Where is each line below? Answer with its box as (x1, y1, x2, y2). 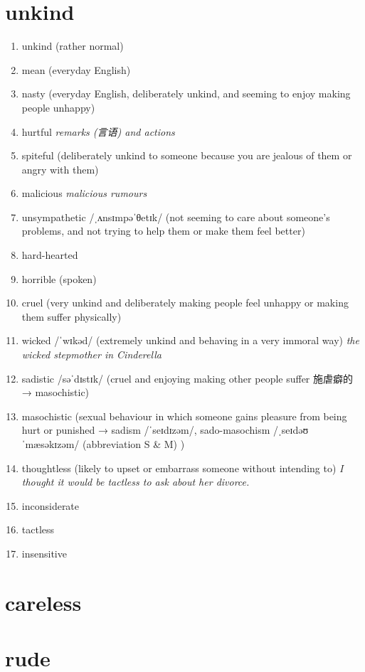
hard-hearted (21, 247, 78, 262)
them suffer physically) (21, 309, 122, 324)
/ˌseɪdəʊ (273, 422, 309, 437)
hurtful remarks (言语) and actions (21, 124, 175, 139)
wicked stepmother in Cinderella (21, 347, 162, 362)
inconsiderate (21, 498, 80, 513)
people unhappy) (21, 100, 95, 114)
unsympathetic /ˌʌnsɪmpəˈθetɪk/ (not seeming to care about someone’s (21, 209, 330, 224)
